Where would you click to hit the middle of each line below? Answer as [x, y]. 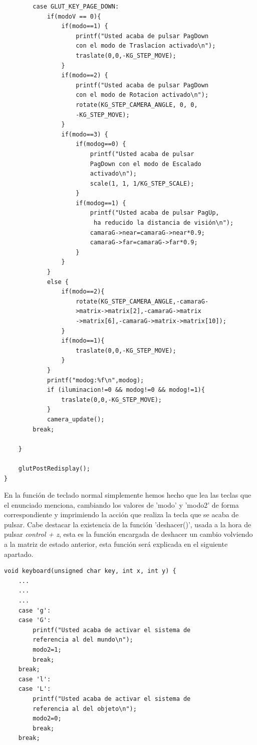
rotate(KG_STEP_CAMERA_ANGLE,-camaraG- [142, 301]
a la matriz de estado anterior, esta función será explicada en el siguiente [116, 544]
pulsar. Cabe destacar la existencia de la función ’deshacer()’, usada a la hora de [128, 524]
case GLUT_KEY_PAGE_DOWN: [76, 7]
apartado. [19, 554]
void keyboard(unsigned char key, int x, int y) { [90, 571]
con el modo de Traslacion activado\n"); [146, 46]
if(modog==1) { [101, 203]
